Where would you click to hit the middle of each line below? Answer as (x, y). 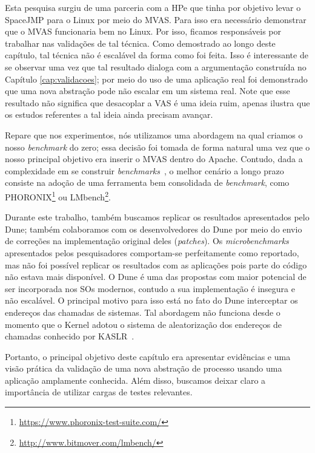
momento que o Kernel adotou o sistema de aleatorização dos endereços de (143, 324)
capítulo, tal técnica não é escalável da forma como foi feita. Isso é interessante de (157, 55)
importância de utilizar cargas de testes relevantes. (99, 392)
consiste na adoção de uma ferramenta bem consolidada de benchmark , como (147, 182)
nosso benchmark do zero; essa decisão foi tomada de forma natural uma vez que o (157, 147)
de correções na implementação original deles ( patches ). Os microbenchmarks (147, 241)
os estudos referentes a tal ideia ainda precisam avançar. (109, 114)
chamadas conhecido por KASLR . (70, 336)
